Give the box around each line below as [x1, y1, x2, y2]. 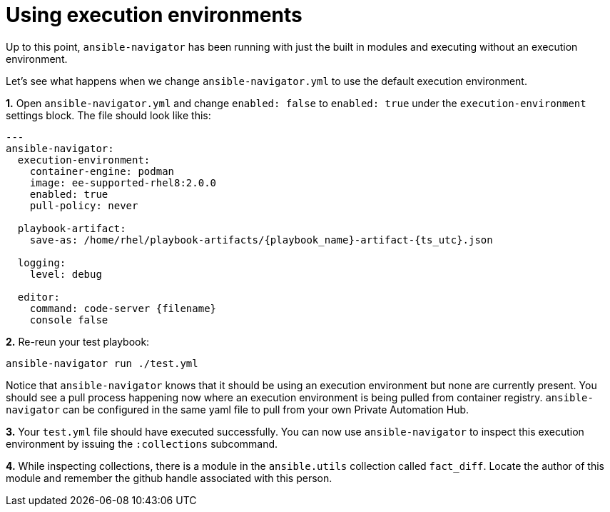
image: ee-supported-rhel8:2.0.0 [29, 176, 217, 189]
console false [29, 313, 108, 326]
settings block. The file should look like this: [6, 109, 211, 121]
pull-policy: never [29, 199, 138, 211]
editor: [17, 291, 60, 303]
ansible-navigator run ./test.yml [6, 357, 198, 369]
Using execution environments [6, 3, 303, 27]
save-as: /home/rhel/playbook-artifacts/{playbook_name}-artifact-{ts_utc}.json [29, 234, 493, 246]
